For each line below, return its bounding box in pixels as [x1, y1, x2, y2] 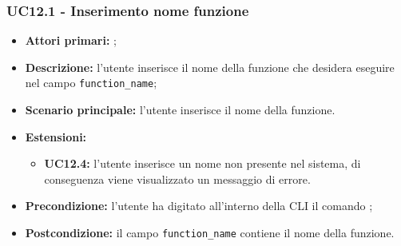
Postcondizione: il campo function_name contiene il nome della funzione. [25, 224, 395, 241]
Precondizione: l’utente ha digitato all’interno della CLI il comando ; [25, 197, 373, 214]
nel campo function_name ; [25, 74, 157, 91]
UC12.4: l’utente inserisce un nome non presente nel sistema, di [44, 155, 361, 172]
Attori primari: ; [25, 32, 117, 49]
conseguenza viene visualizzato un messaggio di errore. [44, 170, 311, 187]
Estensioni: [25, 128, 87, 145]
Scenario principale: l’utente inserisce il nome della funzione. [25, 101, 335, 118]
